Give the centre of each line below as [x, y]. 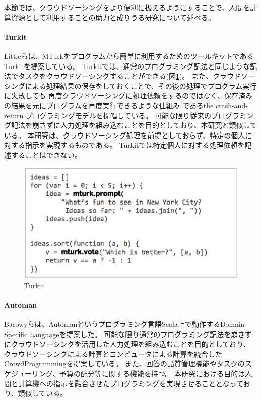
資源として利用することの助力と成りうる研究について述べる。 [113, 17]
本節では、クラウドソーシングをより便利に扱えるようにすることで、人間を [127, 7]
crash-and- [232, 105]
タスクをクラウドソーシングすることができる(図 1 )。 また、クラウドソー [136, 76]
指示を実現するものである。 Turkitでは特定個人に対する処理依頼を [135, 145]
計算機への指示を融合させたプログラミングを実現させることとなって [130, 383]
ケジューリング [28, 373]
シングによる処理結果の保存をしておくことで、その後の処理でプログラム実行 [130, 85]
